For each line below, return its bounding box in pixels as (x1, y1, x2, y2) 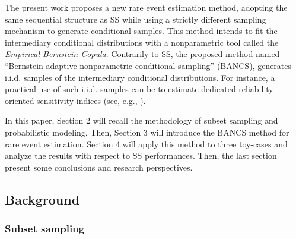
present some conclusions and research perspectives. (5, 161, 193, 173)
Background (5, 190, 80, 208)
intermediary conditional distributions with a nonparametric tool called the (5, 36, 279, 48)
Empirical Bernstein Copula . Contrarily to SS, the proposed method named (5, 48, 280, 60)
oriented (5, 94, 34, 106)
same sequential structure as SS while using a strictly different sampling (5, 12, 266, 25)
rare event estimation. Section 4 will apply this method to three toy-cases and (5, 137, 288, 150)
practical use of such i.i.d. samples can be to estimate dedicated (5, 83, 236, 95)
